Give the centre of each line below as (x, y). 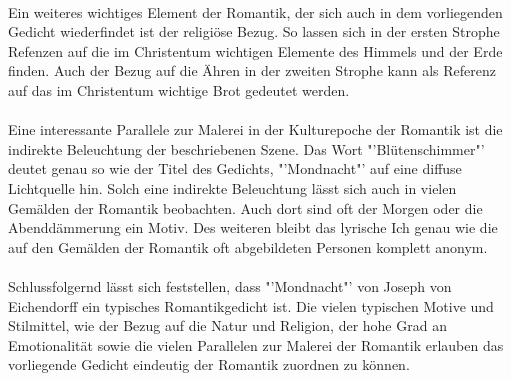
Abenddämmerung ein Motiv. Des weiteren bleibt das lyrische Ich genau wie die (253, 227)
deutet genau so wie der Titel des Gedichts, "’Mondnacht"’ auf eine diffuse (235, 168)
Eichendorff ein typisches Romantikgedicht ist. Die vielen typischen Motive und (251, 305)
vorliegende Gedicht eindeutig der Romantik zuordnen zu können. (209, 364)
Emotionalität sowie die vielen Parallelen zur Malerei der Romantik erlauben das (256, 344)
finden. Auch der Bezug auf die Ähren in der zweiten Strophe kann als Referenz (252, 70)
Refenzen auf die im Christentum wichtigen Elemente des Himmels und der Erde (255, 50)
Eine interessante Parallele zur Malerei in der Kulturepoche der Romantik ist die (255, 129)
